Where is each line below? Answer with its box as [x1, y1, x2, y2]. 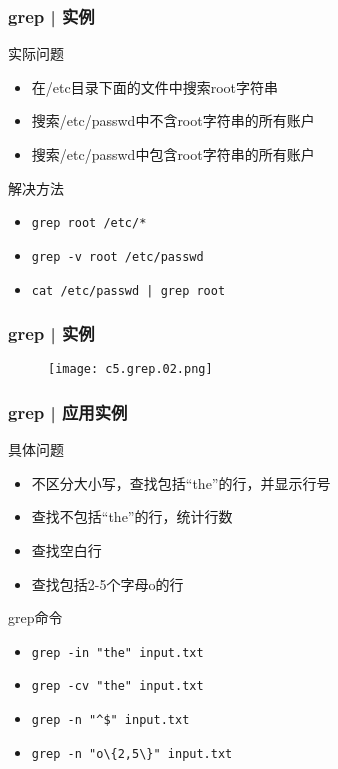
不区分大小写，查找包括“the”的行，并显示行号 [31, 472, 331, 493]
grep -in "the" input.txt [31, 645, 204, 660]
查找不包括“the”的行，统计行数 [31, 506, 233, 527]
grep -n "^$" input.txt [31, 713, 190, 728]
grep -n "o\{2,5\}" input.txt [31, 746, 233, 761]
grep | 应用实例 [8, 399, 128, 424]
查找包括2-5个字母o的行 [31, 573, 184, 594]
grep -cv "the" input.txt [31, 679, 204, 694]
